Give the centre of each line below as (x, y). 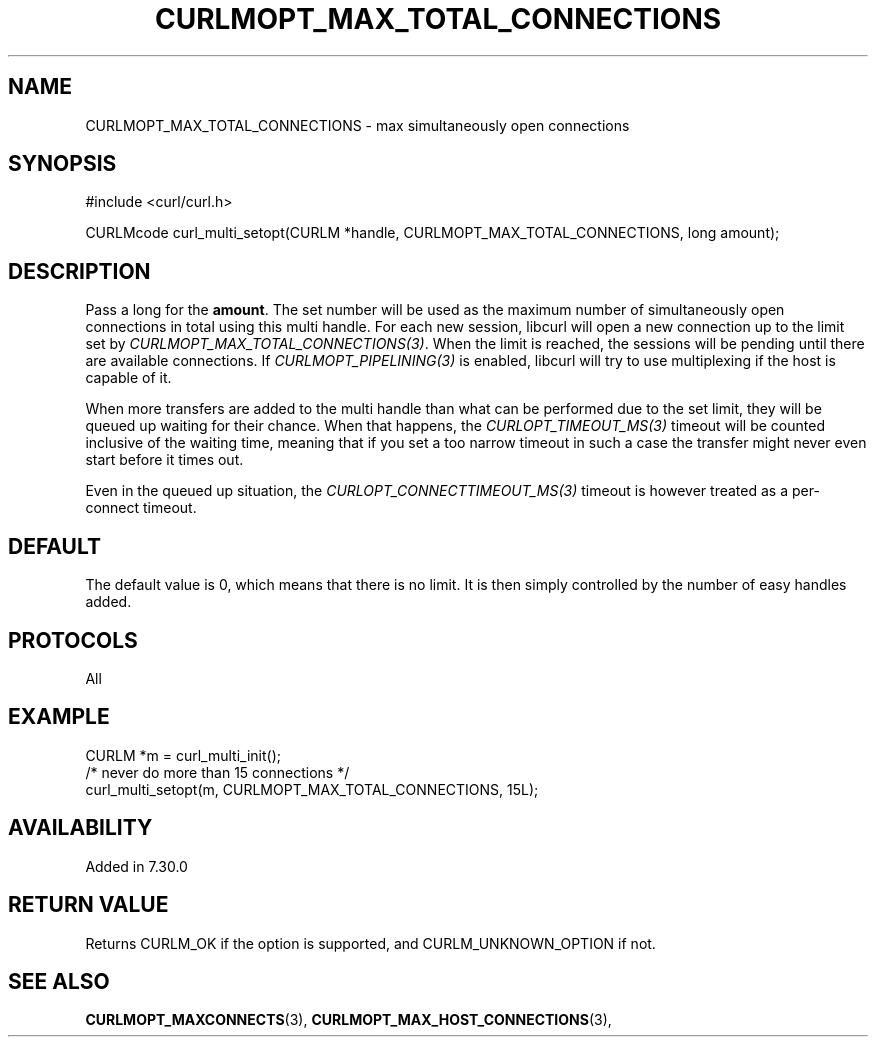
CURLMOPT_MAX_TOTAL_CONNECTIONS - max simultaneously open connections (357, 125)
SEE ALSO (59, 981)
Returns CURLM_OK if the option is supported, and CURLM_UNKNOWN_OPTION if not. (370, 943)
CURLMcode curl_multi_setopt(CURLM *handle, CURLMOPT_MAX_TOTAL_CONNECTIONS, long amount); (432, 233)
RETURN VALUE (88, 905)
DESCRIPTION (79, 271)
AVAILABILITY (80, 828)
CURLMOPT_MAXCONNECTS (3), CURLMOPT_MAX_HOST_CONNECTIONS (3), (348, 1020)
